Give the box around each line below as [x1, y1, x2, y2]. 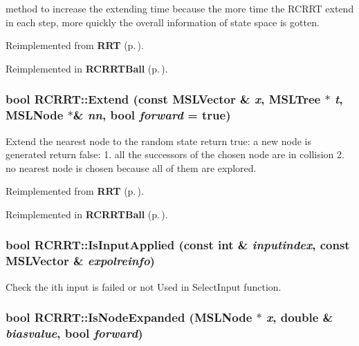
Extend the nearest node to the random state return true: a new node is [6, 133, 312, 148]
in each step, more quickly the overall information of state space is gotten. [6, 15, 320, 29]
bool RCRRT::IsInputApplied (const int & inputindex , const [6, 236, 350, 253]
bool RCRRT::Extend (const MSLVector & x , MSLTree [6, 90, 321, 108]
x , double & [266, 309, 333, 326]
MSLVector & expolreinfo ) [6, 252, 155, 269]
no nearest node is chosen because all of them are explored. [6, 160, 257, 175]
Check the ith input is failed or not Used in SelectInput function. [6, 279, 282, 294]
